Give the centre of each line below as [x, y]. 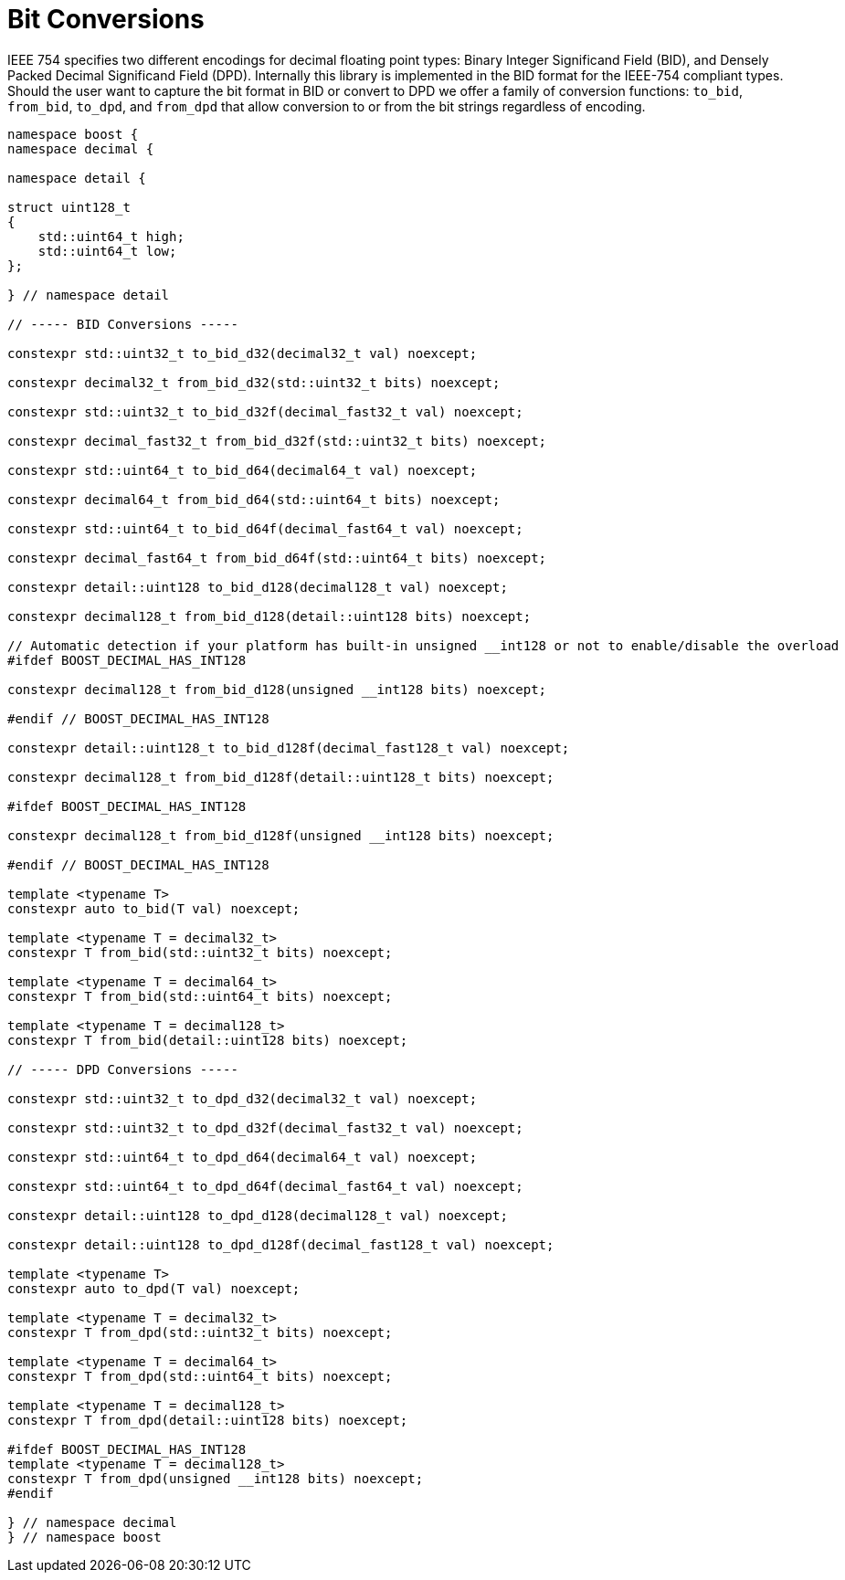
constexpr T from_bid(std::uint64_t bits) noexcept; [200, 996]
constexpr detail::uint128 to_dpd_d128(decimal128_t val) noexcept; [258, 1215]
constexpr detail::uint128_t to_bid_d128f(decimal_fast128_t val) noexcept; [289, 748]
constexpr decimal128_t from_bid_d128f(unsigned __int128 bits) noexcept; [281, 835]
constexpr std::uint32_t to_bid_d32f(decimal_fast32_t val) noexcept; [265, 411]
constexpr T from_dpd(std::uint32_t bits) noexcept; [200, 1332]
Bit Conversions [106, 19]
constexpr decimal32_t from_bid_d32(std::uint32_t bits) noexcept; [254, 382]
